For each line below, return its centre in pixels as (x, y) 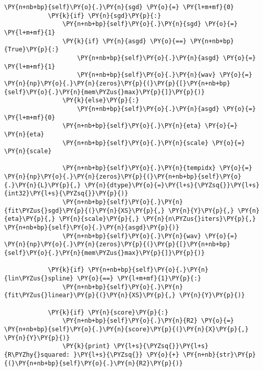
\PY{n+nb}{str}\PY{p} (219, 354)
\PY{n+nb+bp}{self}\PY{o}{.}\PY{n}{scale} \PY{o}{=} (154, 143)
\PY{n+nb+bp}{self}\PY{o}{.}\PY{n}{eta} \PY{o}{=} (150, 126)
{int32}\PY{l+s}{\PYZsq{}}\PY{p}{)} (66, 194)
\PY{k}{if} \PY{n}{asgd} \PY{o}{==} (124, 41)
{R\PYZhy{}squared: (37, 354)
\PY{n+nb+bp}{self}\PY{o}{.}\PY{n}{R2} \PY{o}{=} (148, 321)
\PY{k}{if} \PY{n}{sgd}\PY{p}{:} (104, 16)
